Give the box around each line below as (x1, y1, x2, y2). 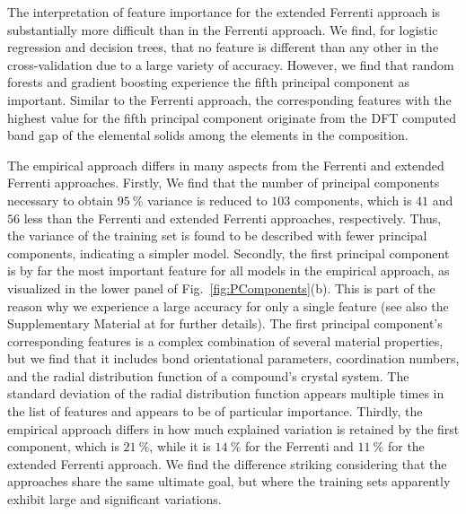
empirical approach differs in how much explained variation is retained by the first (7, 419, 460, 438)
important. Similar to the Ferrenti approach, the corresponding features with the (7, 90, 452, 109)
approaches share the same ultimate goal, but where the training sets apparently (7, 472, 451, 491)
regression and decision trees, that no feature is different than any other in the (7, 38, 439, 57)
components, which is (294, 190, 412, 209)
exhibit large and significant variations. (7, 490, 222, 509)
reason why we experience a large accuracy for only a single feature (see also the (7, 296, 449, 315)
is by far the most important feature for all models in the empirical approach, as (7, 261, 450, 280)
